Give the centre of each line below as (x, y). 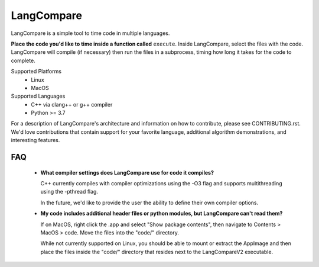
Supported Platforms (36, 72)
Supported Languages (38, 96)
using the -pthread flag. (69, 192)
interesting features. (35, 140)
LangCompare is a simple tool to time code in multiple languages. (90, 33)
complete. (23, 60)
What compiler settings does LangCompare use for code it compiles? (127, 172)
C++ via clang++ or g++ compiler (72, 104)
